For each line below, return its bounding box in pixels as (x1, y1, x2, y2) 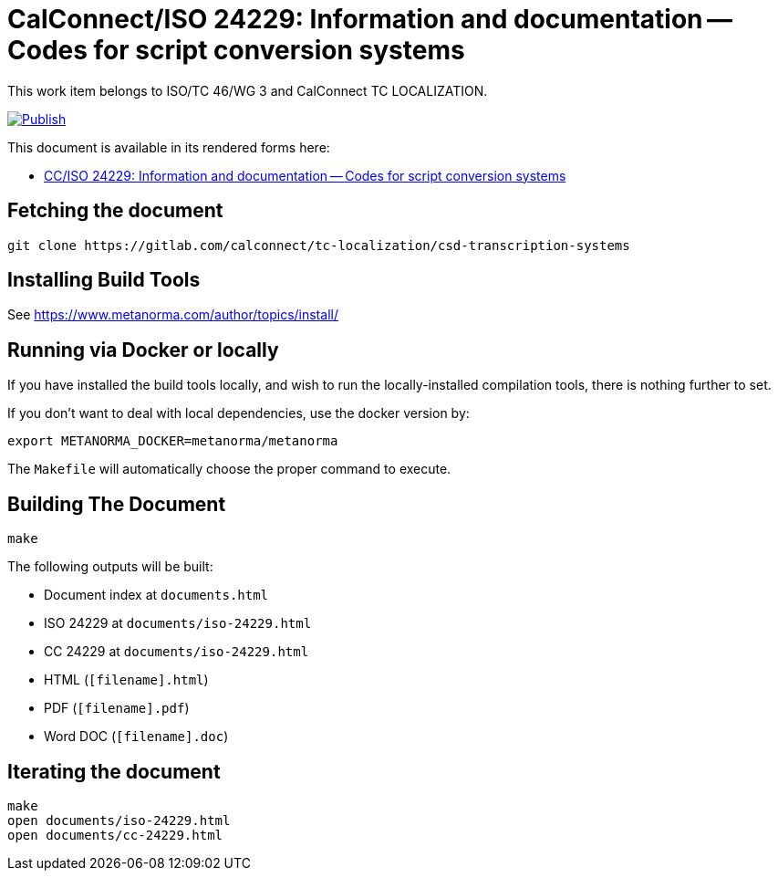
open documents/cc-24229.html (7, 827, 223, 842)
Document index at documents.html (44, 587, 269, 603)
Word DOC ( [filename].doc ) (44, 728, 229, 745)
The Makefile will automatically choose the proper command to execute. (7, 461, 451, 477)
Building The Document (7, 492, 226, 516)
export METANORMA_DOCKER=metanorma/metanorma (7, 434, 338, 449)
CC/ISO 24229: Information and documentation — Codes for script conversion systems (44, 167, 566, 183)
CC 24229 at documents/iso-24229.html (44, 643, 309, 660)
